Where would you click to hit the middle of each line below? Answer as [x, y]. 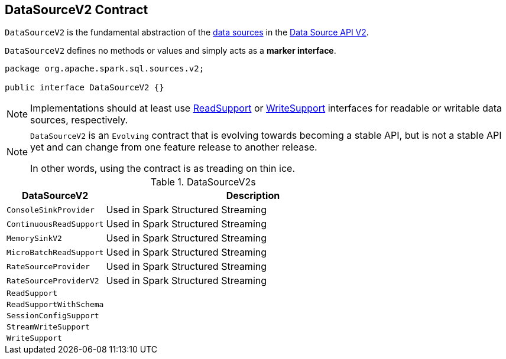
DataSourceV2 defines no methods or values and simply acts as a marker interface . [171, 51]
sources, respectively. [79, 120]
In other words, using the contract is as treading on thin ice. [163, 169]
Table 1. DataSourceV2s [203, 182]
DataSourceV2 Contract [77, 10]
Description [253, 196]
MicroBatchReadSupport [55, 252]
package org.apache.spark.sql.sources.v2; [105, 69]
